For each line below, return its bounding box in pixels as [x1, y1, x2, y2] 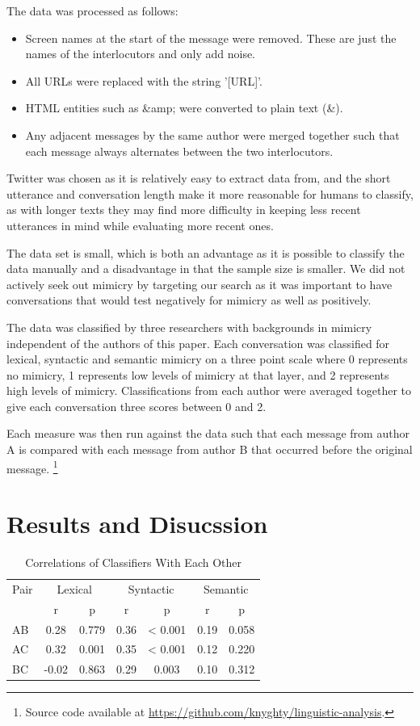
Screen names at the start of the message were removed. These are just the [25, 29, 397, 46]
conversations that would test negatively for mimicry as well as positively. [6, 292, 372, 308]
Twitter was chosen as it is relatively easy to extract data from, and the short [6, 170, 391, 187]
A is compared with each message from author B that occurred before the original [6, 441, 413, 458]
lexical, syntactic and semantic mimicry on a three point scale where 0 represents [6, 350, 408, 367]
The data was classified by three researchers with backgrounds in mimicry [6, 318, 372, 335]
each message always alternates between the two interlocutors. [25, 142, 334, 159]
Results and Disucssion [6, 507, 268, 540]
